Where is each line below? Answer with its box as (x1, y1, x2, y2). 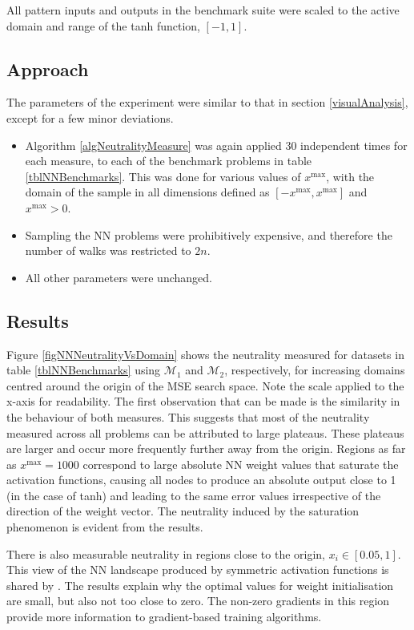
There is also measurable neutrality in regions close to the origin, (6, 545, 326, 562)
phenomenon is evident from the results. (6, 519, 203, 535)
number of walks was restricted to (25, 242, 191, 259)
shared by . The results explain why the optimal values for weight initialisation (6, 576, 394, 593)
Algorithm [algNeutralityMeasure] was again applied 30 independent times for (25, 136, 408, 153)
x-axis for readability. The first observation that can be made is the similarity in (6, 393, 400, 410)
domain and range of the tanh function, (6, 17, 200, 34)
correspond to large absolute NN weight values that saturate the (82, 455, 399, 472)
